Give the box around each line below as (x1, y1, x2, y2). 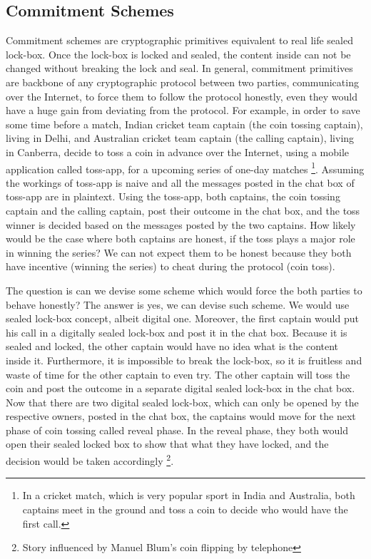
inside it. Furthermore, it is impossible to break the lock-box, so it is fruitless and (6, 352, 362, 367)
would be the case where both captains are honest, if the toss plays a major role (6, 231, 355, 246)
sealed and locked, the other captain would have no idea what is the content (6, 339, 339, 354)
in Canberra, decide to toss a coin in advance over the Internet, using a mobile (6, 144, 350, 159)
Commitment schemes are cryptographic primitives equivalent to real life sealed (6, 33, 353, 48)
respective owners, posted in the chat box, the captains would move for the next (6, 409, 356, 424)
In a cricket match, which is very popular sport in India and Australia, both (22, 488, 355, 503)
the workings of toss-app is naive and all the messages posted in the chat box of (6, 175, 355, 190)
